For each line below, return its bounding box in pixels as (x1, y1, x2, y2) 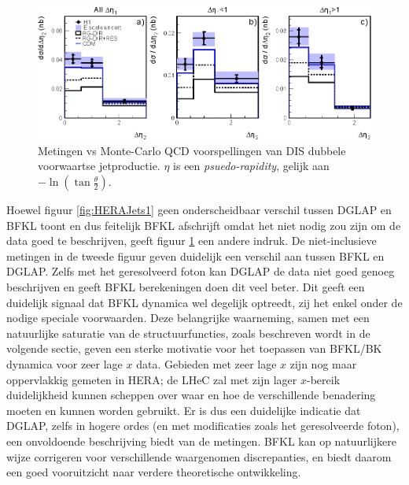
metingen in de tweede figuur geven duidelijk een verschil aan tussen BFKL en (6, 247, 385, 264)
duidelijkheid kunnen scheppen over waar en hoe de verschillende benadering (6, 387, 376, 403)
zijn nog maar (289, 355, 357, 372)
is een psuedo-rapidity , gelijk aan (173, 157, 330, 174)
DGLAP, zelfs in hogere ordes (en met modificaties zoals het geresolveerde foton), (6, 417, 400, 434)
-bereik (306, 371, 341, 387)
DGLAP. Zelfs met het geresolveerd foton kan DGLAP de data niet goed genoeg (6, 263, 395, 280)
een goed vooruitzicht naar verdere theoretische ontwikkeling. (6, 464, 301, 480)
